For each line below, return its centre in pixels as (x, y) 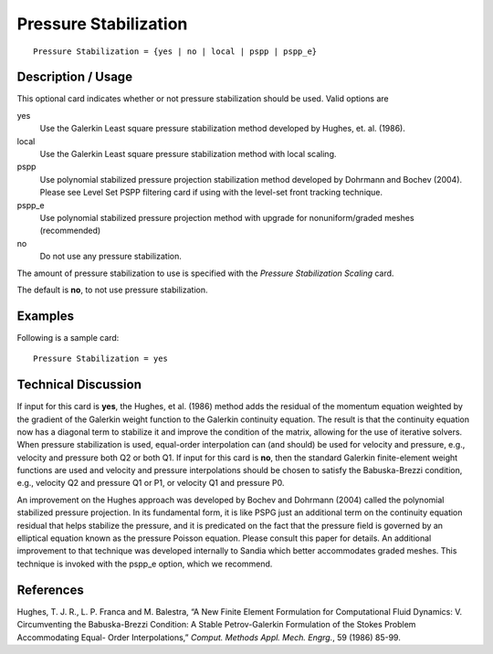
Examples (46, 316)
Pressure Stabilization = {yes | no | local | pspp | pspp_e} (175, 51)
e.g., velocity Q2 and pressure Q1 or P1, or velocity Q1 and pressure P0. (151, 483)
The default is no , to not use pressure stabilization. (112, 290)
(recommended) (70, 231)
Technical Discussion (79, 385)
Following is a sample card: (68, 337)
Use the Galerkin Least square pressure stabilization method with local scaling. (188, 154)
